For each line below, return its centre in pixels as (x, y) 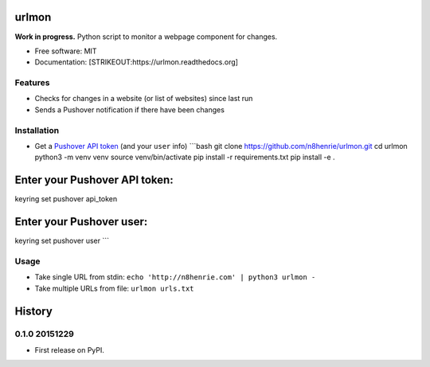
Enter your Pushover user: (81, 222)
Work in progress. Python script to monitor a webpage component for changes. (146, 37)
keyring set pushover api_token (66, 199)
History (34, 311)
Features (32, 83)
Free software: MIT (66, 51)
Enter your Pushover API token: (94, 180)
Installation (37, 130)
